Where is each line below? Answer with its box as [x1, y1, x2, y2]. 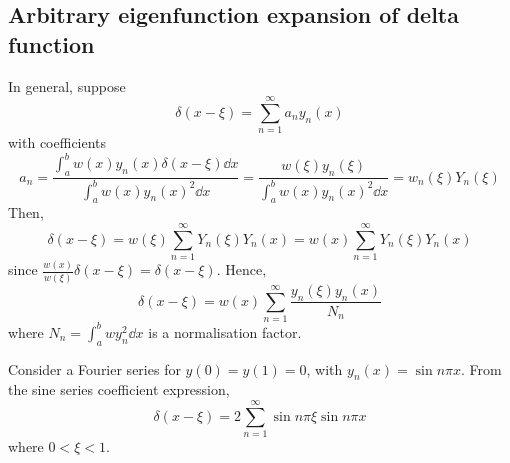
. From [461, 358, 502, 379]
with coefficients [8, 132, 107, 153]
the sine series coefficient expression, [8, 379, 230, 400]
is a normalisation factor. [148, 321, 302, 342]
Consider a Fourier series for [8, 358, 181, 379]
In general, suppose [8, 75, 126, 96]
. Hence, [216, 259, 267, 280]
